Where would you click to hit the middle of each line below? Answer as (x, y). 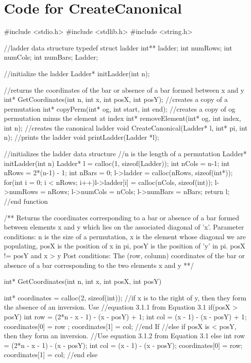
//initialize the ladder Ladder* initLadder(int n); (77, 73)
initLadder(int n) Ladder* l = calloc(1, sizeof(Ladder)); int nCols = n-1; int (117, 163)
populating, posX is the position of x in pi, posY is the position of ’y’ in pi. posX (125, 246)
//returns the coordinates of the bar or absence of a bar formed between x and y (124, 90)
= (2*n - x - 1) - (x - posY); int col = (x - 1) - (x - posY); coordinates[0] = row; (123, 345)
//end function (26, 201)
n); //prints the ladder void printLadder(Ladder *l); (82, 137)
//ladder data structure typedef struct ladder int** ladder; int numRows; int (118, 47)
